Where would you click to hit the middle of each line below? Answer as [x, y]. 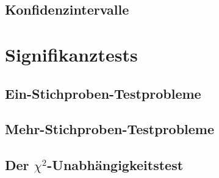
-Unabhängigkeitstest [115, 165]
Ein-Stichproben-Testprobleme [103, 93]
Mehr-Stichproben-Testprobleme [110, 129]
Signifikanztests [71, 54]
